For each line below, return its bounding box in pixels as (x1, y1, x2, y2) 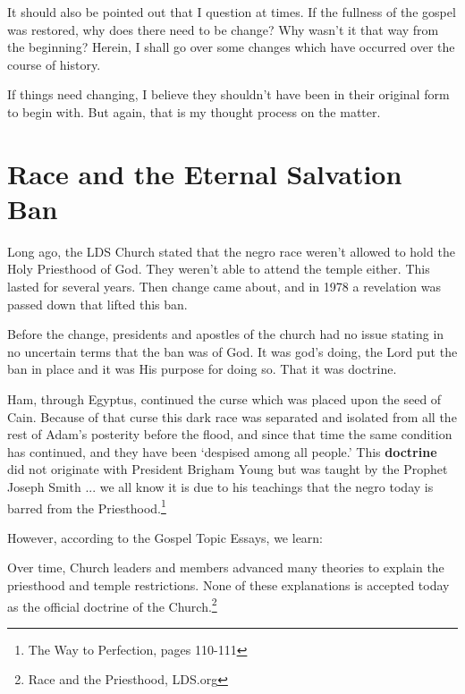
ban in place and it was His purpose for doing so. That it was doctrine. (7, 360, 397, 378)
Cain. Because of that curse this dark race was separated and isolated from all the (7, 407, 457, 426)
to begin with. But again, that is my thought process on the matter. (7, 102, 381, 121)
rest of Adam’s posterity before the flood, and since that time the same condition (7, 425, 452, 444)
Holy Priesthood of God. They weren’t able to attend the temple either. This (7, 259, 430, 278)
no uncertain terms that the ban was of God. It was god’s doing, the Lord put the (7, 342, 458, 360)
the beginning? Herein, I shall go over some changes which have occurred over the (7, 38, 455, 56)
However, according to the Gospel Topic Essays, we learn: (7, 528, 324, 546)
